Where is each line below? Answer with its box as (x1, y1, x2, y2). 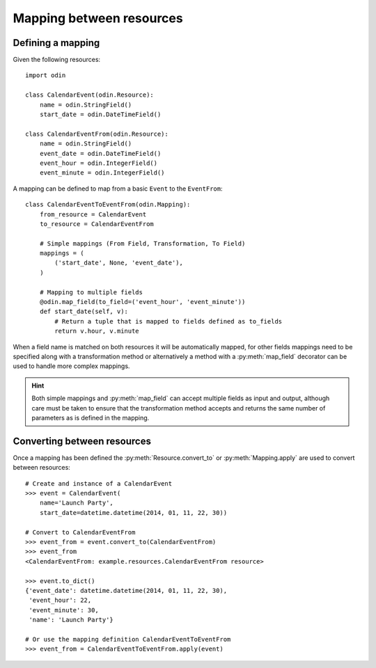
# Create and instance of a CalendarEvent (25, 479, 173, 487)
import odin (25, 72, 66, 79)
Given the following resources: (13, 56, 101, 64)
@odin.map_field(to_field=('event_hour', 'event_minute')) (39, 298, 246, 306)
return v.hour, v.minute (54, 327, 139, 335)
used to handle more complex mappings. (13, 362, 130, 370)
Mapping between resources (13, 10, 184, 26)
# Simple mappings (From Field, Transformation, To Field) (39, 239, 246, 247)
